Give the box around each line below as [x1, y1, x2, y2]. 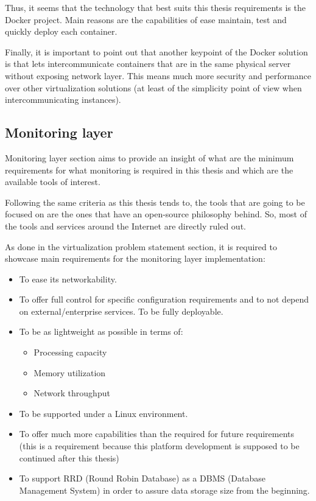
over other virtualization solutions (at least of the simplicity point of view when [5, 81, 302, 94]
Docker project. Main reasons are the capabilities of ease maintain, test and [5, 13, 287, 26]
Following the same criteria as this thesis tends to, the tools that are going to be [5, 195, 305, 208]
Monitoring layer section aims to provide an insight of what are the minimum [5, 151, 294, 164]
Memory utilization [33, 366, 106, 379]
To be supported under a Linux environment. [19, 407, 188, 419]
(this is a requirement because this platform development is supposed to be [19, 440, 300, 452]
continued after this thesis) [19, 451, 119, 464]
